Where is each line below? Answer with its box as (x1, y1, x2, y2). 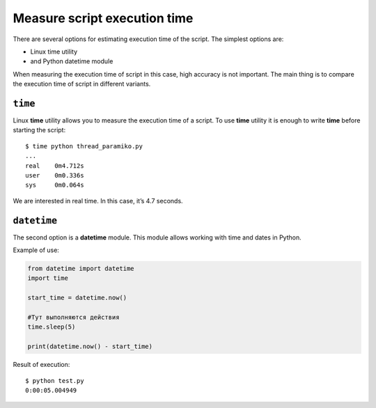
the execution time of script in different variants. (13, 80, 151, 88)
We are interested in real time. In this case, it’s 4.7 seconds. (13, 196, 184, 205)
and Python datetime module (30, 57, 113, 65)
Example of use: (13, 246, 59, 254)
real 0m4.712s (25, 162, 84, 170)
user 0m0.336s (25, 171, 84, 179)
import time (27, 274, 69, 282)
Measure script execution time (13, 10, 194, 26)
